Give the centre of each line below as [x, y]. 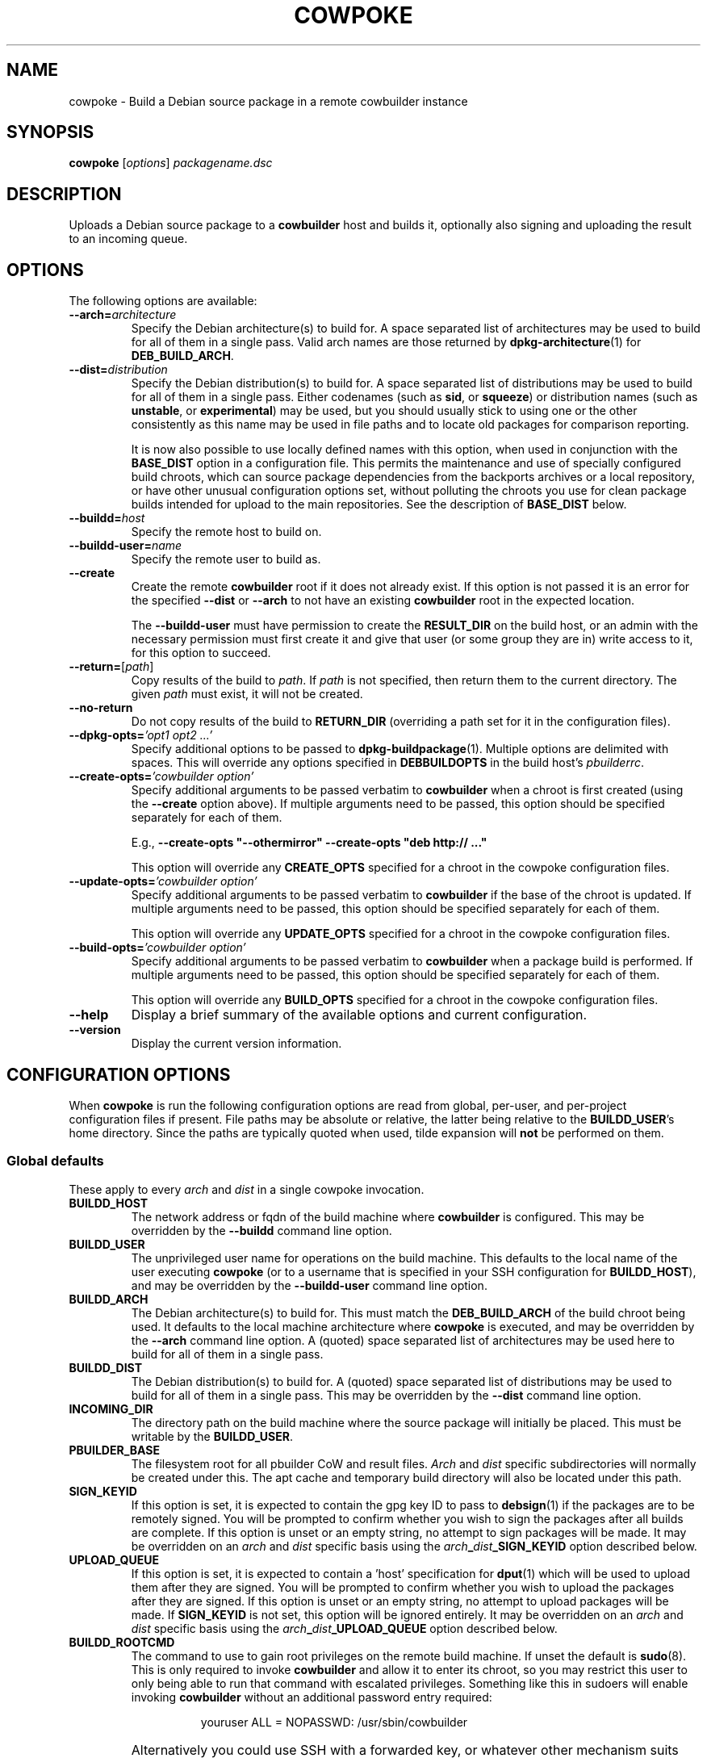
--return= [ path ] [111, 667]
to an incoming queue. [128, 239]
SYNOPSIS [50, 132]
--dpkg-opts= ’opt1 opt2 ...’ [141, 735]
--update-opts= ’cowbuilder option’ [163, 881]
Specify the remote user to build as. [226, 559]
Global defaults [55, 1161]
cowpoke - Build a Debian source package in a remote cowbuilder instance [268, 101]
